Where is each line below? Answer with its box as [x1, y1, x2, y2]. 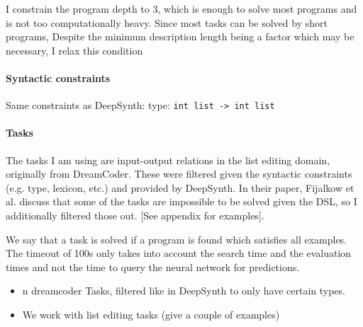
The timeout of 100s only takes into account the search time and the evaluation [6, 246, 352, 260]
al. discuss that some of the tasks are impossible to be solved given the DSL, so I [6, 194, 357, 209]
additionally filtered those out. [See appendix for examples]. [6, 208, 264, 222]
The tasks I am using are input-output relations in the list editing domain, [6, 152, 330, 167]
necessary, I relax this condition [6, 42, 143, 57]
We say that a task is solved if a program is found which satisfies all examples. [6, 231, 347, 246]
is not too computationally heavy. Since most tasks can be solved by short [6, 15, 328, 30]
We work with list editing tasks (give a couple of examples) [22, 306, 280, 321]
